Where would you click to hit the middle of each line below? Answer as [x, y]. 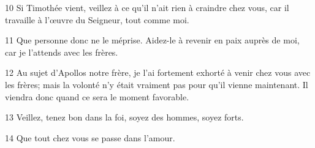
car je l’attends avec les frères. [62, 52]
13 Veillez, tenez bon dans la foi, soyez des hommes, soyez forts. [124, 117]
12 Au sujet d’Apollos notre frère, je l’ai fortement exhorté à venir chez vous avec [158, 72]
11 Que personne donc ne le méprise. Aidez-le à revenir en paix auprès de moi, [152, 40]
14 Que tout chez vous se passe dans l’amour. [90, 137]
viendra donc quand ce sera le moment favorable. [97, 96]
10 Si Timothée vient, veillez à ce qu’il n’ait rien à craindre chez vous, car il [147, 7]
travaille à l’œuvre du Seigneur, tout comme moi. [97, 19]
